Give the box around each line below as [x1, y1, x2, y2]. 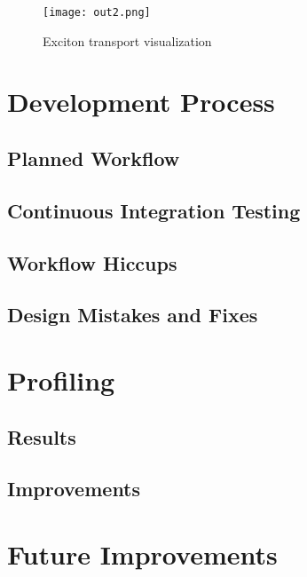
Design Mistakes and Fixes [7, 301, 258, 328]
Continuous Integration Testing [7, 196, 301, 224]
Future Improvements [7, 535, 278, 572]
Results [7, 423, 76, 450]
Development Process [7, 83, 275, 120]
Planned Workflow [7, 145, 180, 172]
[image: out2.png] [43, 6, 151, 19]
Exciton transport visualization [43, 31, 212, 50]
